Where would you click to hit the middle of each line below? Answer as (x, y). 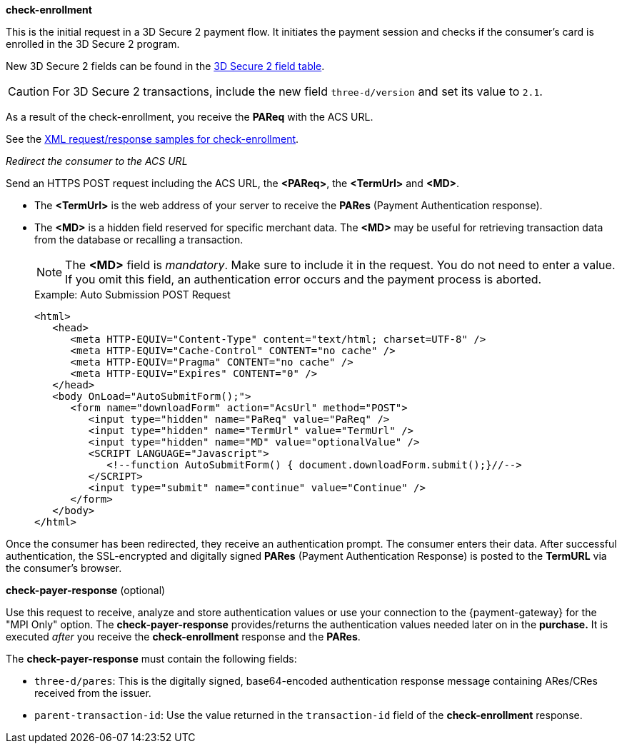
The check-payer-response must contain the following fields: (151, 659)
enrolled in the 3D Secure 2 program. (93, 44)
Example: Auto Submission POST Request (132, 295)
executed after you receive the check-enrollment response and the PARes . (183, 637)
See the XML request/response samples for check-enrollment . (152, 139)
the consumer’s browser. (64, 568)
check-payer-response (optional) (86, 590)
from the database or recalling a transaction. (139, 240)
